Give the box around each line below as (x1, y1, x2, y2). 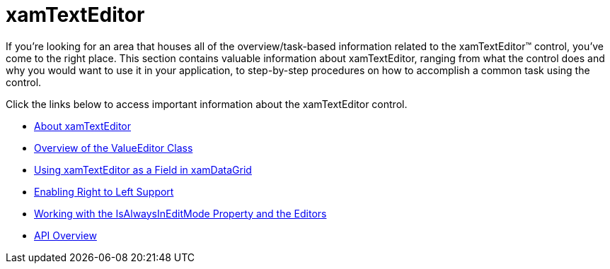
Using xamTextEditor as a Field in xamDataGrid (34, 163, 252, 176)
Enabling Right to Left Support (34, 185, 174, 198)
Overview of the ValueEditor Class (34, 141, 193, 154)
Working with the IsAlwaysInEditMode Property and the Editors (34, 207, 327, 220)
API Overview (34, 229, 97, 241)
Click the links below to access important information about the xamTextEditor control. (6, 97, 408, 110)
